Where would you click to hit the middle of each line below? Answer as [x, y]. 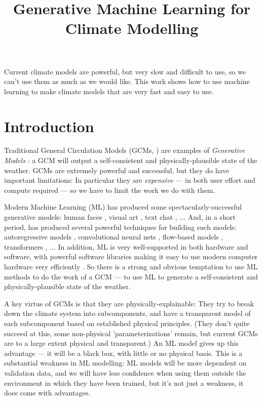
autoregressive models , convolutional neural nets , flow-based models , [114, 237]
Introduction [49, 126]
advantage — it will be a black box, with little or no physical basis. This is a [123, 353]
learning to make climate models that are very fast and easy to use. [109, 91]
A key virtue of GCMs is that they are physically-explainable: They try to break [129, 303]
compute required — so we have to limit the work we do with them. [110, 190]
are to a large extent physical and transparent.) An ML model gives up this [121, 343]
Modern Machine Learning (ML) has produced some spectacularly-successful [123, 207]
